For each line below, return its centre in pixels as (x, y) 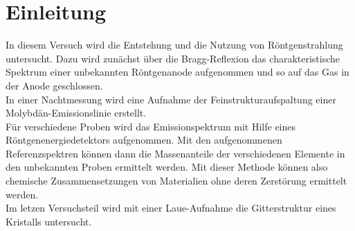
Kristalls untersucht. (49, 221)
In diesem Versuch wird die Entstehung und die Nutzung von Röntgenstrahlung (174, 45)
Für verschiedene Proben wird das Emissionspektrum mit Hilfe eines (151, 126)
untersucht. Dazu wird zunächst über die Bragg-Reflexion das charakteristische (173, 58)
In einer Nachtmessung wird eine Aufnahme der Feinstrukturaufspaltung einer (171, 99)
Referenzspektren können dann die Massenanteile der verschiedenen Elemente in (175, 153)
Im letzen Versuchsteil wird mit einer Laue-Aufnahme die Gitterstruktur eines (171, 208)
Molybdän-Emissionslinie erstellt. (76, 113)
